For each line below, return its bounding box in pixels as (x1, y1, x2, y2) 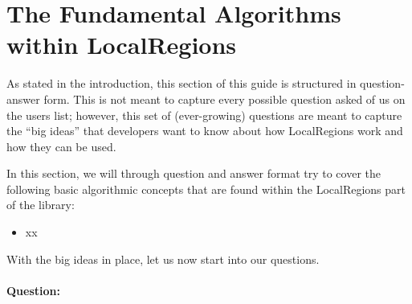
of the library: (6, 196, 75, 213)
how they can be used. (6, 138, 116, 154)
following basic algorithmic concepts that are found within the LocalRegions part (6, 180, 406, 197)
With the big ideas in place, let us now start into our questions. (6, 250, 320, 267)
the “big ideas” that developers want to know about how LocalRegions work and (6, 122, 403, 139)
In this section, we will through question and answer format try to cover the (6, 165, 381, 182)
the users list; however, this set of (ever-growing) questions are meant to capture (6, 106, 402, 123)
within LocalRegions (6, 28, 237, 61)
